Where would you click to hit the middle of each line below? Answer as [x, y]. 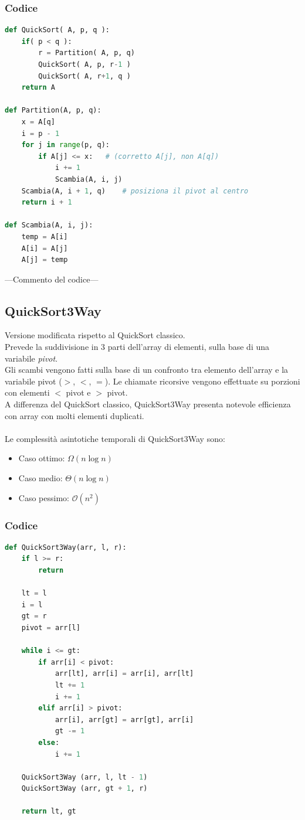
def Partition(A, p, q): [53, 110]
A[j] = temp [45, 260]
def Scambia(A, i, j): [49, 225]
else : [49, 742]
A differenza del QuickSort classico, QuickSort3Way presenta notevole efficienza [148, 404]
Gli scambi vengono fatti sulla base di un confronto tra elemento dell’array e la [147, 370]
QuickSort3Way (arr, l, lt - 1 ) [84, 777]
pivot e [78, 392]
